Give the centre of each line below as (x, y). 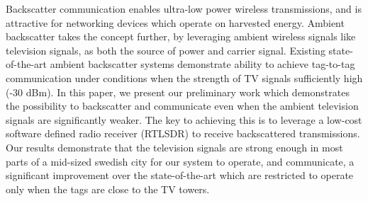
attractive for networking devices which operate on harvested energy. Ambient (175, 22)
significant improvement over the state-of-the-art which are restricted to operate (180, 175)
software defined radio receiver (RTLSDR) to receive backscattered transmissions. (183, 133)
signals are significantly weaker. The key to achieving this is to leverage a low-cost (184, 119)
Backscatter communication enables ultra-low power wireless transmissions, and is (184, 8)
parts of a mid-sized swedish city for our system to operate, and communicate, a (180, 161)
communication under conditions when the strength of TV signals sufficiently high (184, 77)
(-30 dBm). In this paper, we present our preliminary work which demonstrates (178, 92)
